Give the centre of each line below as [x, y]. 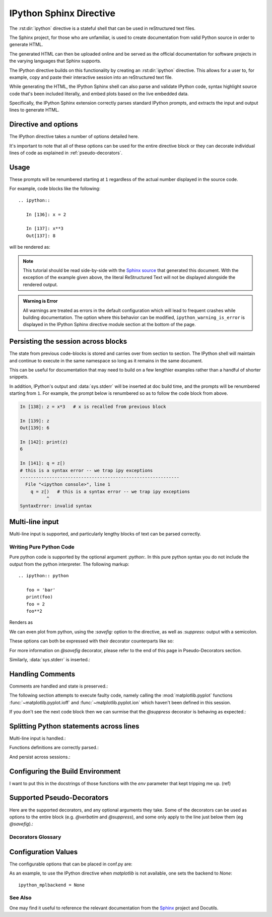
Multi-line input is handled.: [38, 738]
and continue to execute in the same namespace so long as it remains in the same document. [106, 360]
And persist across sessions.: [40, 757]
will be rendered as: [30, 247]
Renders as [21, 622]
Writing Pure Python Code [42, 547]
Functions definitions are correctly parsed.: [54, 748]
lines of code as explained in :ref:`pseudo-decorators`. [66, 153]
